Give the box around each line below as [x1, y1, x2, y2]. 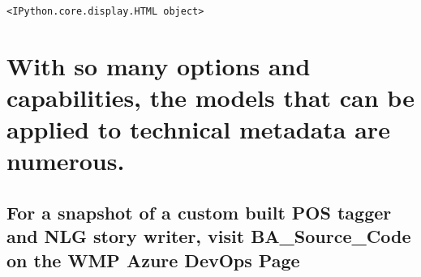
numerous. [6, 144, 125, 177]
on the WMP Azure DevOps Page [6, 247, 300, 272]
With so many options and [6, 49, 311, 82]
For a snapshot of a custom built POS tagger [6, 199, 392, 224]
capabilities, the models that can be [6, 81, 415, 114]
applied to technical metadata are [6, 113, 390, 146]
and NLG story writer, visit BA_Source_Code [6, 224, 411, 249]
